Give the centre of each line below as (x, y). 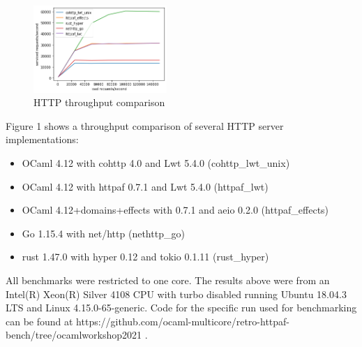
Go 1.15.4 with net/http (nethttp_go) (103, 233)
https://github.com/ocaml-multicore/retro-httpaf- (183, 321)
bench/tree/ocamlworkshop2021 (74, 335)
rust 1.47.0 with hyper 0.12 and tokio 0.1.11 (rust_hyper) (145, 257)
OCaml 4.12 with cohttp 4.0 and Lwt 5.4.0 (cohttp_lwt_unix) (156, 163)
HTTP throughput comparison (99, 102)
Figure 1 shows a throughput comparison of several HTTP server (145, 125)
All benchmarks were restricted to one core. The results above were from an (168, 280)
